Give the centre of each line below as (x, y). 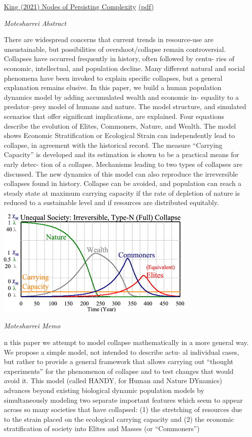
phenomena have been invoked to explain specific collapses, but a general (113, 78)
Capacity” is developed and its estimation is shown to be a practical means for (122, 154)
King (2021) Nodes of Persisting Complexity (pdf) (79, 6)
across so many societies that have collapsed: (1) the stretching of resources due (123, 409)
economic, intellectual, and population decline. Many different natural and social (125, 68)
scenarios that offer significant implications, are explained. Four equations (114, 116)
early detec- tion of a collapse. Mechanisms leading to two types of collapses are (123, 164)
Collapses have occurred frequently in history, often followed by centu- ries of (119, 58)
